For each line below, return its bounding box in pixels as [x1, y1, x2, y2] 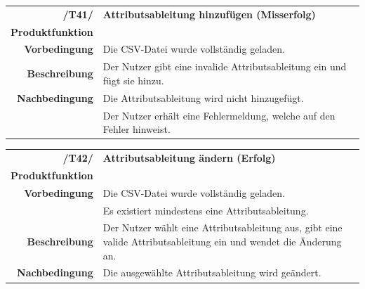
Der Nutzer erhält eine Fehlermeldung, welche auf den [102, 108, 336, 122]
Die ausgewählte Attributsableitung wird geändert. [102, 265, 321, 280]
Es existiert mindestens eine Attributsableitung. [102, 203, 309, 217]
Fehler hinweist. [102, 122, 171, 136]
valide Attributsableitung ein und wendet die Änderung [102, 233, 342, 248]
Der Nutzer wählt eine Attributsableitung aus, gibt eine [102, 220, 343, 235]
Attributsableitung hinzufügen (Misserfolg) [102, 6, 316, 21]
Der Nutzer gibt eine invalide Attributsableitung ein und [102, 59, 347, 74]
